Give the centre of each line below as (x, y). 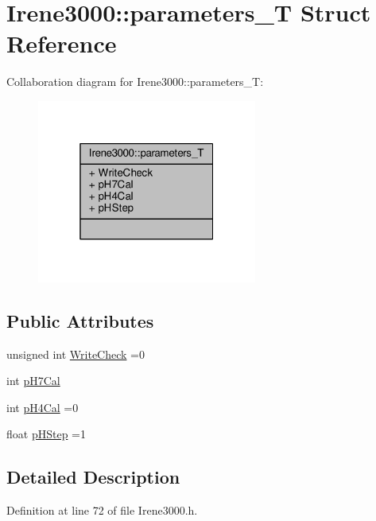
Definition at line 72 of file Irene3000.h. (102, 510)
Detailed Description (93, 477)
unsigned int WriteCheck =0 (76, 354)
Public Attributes (80, 320)
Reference (62, 43)
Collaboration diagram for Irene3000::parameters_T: (135, 82)
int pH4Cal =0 (43, 407)
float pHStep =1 (46, 434)
